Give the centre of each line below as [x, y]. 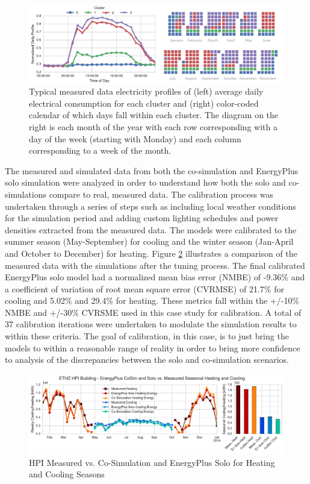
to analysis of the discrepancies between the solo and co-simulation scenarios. [147, 360]
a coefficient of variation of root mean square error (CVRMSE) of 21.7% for [144, 288]
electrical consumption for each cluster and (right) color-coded [144, 103]
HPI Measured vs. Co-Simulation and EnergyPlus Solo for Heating [152, 462]
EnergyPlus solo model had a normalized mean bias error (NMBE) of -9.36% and [155, 277]
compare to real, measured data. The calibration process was [161, 194]
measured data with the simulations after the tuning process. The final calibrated [155, 265]
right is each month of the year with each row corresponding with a [153, 126]
